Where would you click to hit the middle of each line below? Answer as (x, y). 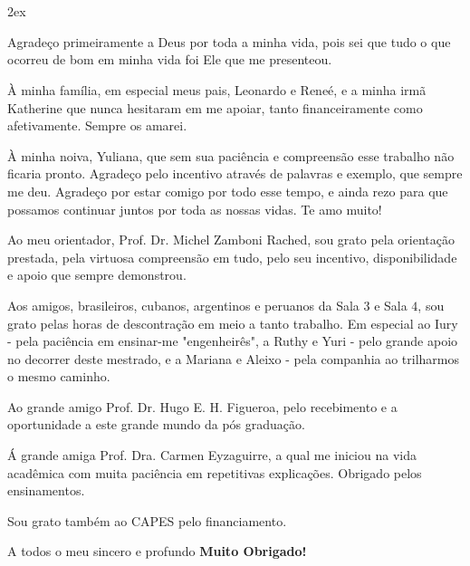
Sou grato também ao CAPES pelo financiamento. (147, 520)
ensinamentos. (46, 490)
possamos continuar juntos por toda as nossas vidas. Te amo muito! (195, 209)
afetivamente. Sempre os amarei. (97, 125)
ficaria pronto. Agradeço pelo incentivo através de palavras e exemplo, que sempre (235, 173)
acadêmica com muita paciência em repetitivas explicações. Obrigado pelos (215, 472)
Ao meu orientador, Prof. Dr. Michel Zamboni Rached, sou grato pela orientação (231, 240)
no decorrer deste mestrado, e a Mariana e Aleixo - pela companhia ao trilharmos (234, 358)
